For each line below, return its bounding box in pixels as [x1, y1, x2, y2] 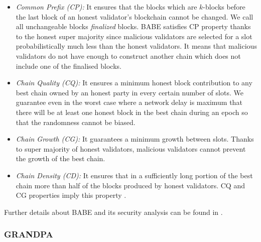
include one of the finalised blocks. [16, 60, 121, 71]
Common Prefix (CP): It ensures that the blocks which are [16, 2, 197, 12]
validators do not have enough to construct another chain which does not [16, 50, 241, 61]
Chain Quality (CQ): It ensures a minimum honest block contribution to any [16, 77, 252, 88]
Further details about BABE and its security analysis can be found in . [4, 206, 223, 217]
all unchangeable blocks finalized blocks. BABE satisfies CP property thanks [16, 21, 251, 32]
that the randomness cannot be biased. [16, 116, 136, 127]
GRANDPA [4, 228, 53, 240]
